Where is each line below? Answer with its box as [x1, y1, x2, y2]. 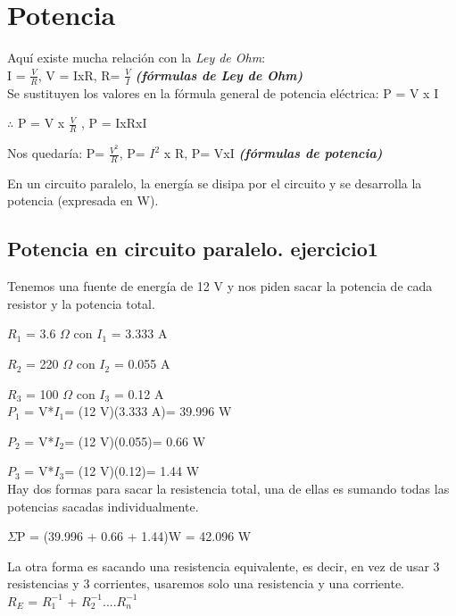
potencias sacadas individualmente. [7, 496, 199, 515]
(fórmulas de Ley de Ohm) [135, 65, 303, 84]
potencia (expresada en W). [7, 191, 159, 210]
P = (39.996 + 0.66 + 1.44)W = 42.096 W [16, 527, 252, 545]
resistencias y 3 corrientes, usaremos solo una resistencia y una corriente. [7, 574, 405, 593]
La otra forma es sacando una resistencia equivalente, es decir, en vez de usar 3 [7, 556, 440, 575]
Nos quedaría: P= [7, 144, 105, 162]
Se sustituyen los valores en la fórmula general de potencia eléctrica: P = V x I [7, 83, 439, 102]
